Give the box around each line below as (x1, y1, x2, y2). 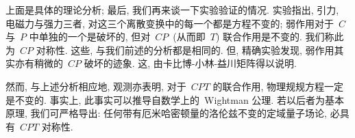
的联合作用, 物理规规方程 (212, 79, 325, 93)
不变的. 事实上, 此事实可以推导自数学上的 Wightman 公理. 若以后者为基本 (14, 92, 344, 107)
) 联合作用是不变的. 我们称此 (215, 29, 344, 44)
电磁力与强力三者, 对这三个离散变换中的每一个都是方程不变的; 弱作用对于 (5, 16, 334, 30)
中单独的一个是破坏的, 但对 (29, 29, 151, 44)
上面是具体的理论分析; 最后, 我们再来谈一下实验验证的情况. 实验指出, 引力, (5, 3, 339, 16)
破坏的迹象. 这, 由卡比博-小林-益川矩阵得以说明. (84, 56, 297, 70)
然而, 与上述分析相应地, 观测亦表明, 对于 (5, 79, 186, 93)
